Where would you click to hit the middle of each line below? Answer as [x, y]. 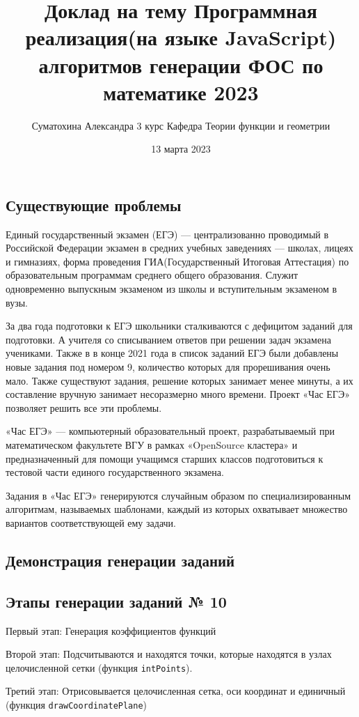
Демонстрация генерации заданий [120, 560]
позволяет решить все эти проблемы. [84, 407]
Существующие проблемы [94, 205]
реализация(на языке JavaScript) [181, 37]
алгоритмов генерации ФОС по [181, 64]
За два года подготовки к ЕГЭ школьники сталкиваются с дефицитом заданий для [179, 326]
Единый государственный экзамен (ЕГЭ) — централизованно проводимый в [167, 234]
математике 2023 [181, 92]
